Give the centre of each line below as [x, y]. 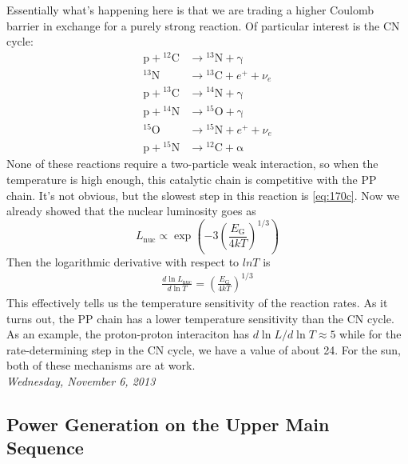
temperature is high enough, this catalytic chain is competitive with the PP [192, 179]
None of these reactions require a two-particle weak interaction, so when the [192, 164]
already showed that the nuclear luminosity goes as [131, 211]
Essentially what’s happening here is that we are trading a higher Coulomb [190, 10]
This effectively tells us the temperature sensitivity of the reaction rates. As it [197, 302]
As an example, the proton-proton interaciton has [128, 334]
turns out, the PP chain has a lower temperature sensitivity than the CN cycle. [200, 318]
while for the [370, 334]
